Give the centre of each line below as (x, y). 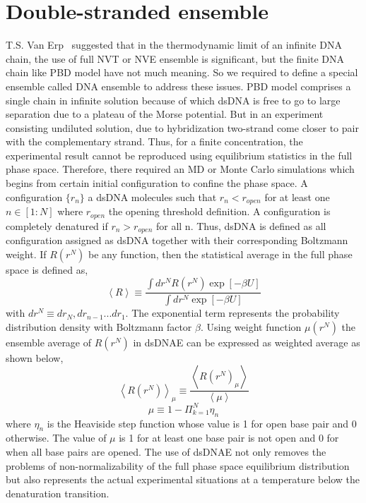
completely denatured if (57, 225)
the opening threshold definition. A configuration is (219, 211)
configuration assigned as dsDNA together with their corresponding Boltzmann (177, 240)
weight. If (26, 254)
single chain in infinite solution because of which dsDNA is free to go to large (173, 100)
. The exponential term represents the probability (232, 313)
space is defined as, (47, 269)
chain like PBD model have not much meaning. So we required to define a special (182, 72)
